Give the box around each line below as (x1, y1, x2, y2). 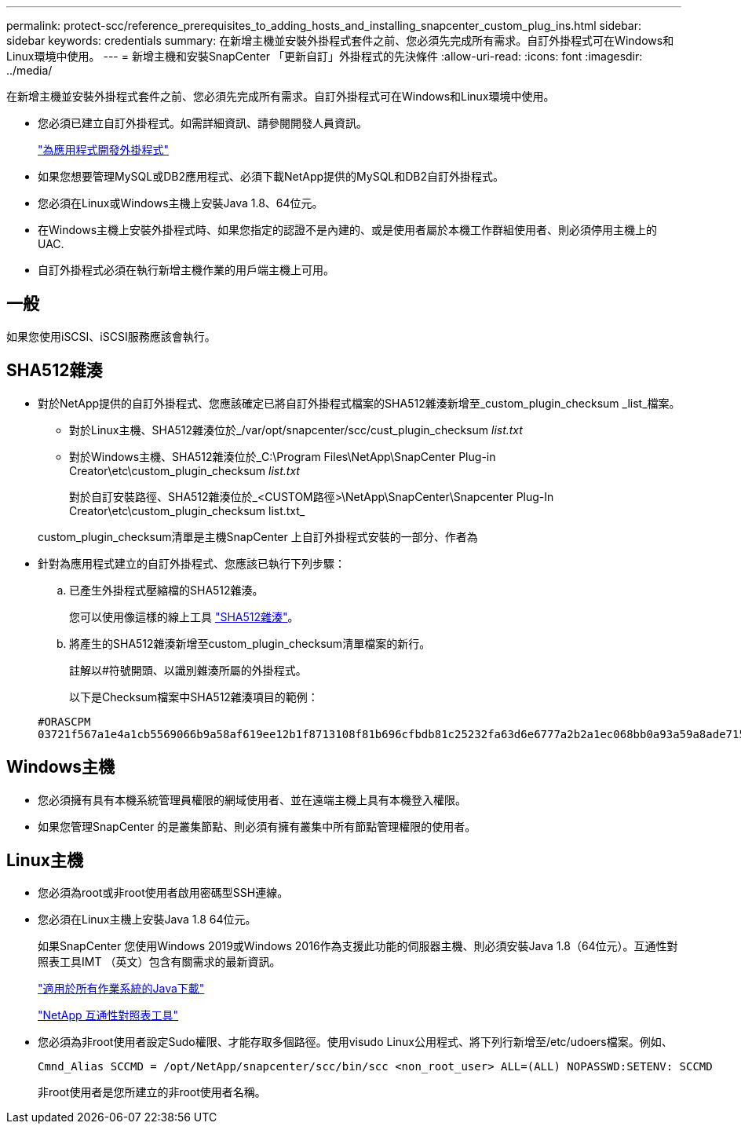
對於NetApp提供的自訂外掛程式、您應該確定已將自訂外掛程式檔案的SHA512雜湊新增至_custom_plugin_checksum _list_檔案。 (38, 396, 681, 410)
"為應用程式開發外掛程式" (38, 143, 170, 156)
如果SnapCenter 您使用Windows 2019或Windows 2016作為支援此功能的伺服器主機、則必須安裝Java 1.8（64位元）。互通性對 (38, 939, 678, 953)
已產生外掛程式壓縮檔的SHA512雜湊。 (69, 583, 264, 597)
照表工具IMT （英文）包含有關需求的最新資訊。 (38, 955, 281, 969)
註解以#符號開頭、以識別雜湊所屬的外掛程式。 (69, 663, 307, 677)
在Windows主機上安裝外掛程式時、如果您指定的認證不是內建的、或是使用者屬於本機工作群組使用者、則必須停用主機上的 (38, 223, 658, 236)
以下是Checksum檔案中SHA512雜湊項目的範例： (69, 689, 319, 704)
